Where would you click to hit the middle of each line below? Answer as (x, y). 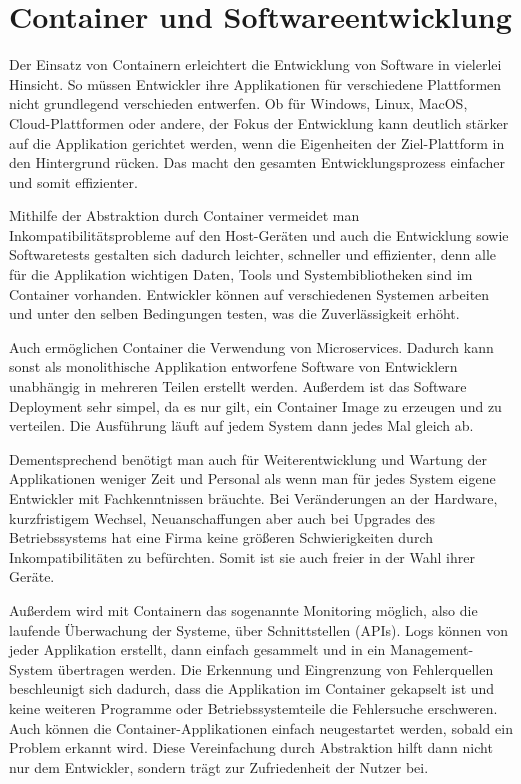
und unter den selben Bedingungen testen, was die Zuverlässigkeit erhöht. (234, 313)
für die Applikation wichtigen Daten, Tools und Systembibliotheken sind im (241, 274)
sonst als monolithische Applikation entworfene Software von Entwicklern (233, 366)
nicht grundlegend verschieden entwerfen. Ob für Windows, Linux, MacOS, (238, 103)
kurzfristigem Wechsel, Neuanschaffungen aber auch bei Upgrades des (222, 517)
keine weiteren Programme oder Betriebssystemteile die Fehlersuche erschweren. (253, 707)
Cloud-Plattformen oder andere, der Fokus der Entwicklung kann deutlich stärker (259, 122)
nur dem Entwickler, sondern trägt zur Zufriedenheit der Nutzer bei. (219, 766)
